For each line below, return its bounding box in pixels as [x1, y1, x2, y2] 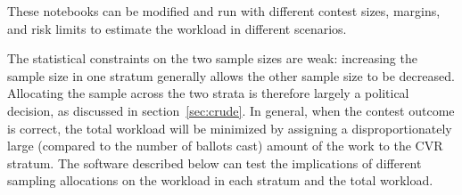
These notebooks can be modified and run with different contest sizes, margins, [7, 2, 441, 20]
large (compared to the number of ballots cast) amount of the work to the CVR [7, 136, 443, 155]
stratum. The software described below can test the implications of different [7, 153, 422, 172]
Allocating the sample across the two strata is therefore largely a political [7, 84, 409, 102]
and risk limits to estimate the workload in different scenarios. [7, 19, 347, 37]
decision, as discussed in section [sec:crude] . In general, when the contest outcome [7, 101, 455, 119]
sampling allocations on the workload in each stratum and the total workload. [7, 171, 433, 190]
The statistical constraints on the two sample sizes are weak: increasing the [7, 49, 417, 68]
